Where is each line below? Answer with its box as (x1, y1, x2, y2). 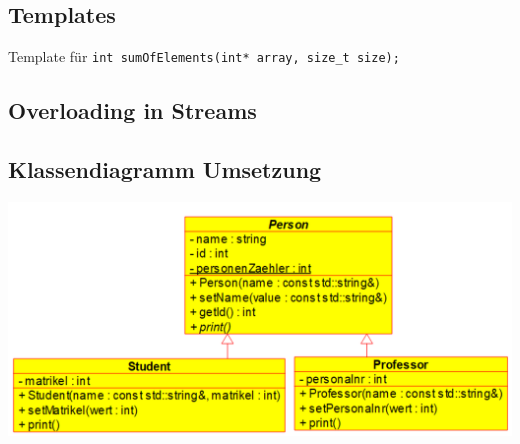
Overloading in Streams (8, 95, 257, 126)
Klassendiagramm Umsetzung (8, 154, 322, 185)
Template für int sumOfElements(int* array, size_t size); (8, 46, 400, 67)
